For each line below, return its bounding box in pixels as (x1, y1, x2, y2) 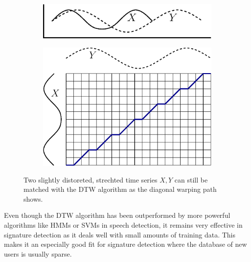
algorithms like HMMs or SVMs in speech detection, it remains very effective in (4, 219, 243, 230)
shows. (23, 193, 43, 204)
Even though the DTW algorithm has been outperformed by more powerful (4, 210, 230, 220)
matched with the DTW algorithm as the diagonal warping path (23, 184, 217, 194)
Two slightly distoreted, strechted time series (23, 174, 158, 184)
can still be (174, 174, 208, 184)
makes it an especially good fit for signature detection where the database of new (4, 239, 247, 249)
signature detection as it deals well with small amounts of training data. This (4, 229, 236, 239)
